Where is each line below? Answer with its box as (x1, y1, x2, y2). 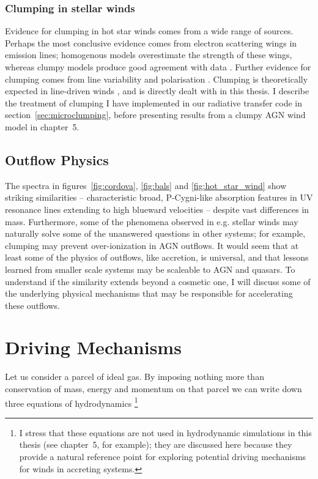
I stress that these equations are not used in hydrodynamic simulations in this (19, 426, 312, 439)
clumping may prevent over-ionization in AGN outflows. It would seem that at (5, 239, 299, 251)
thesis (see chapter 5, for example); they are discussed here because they (19, 438, 292, 451)
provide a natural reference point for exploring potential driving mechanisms (19, 450, 306, 463)
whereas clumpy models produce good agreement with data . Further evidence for (5, 61, 311, 73)
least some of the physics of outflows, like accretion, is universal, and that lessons (5, 251, 309, 264)
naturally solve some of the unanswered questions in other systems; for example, (5, 227, 306, 240)
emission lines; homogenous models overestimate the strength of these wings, (5, 48, 292, 61)
